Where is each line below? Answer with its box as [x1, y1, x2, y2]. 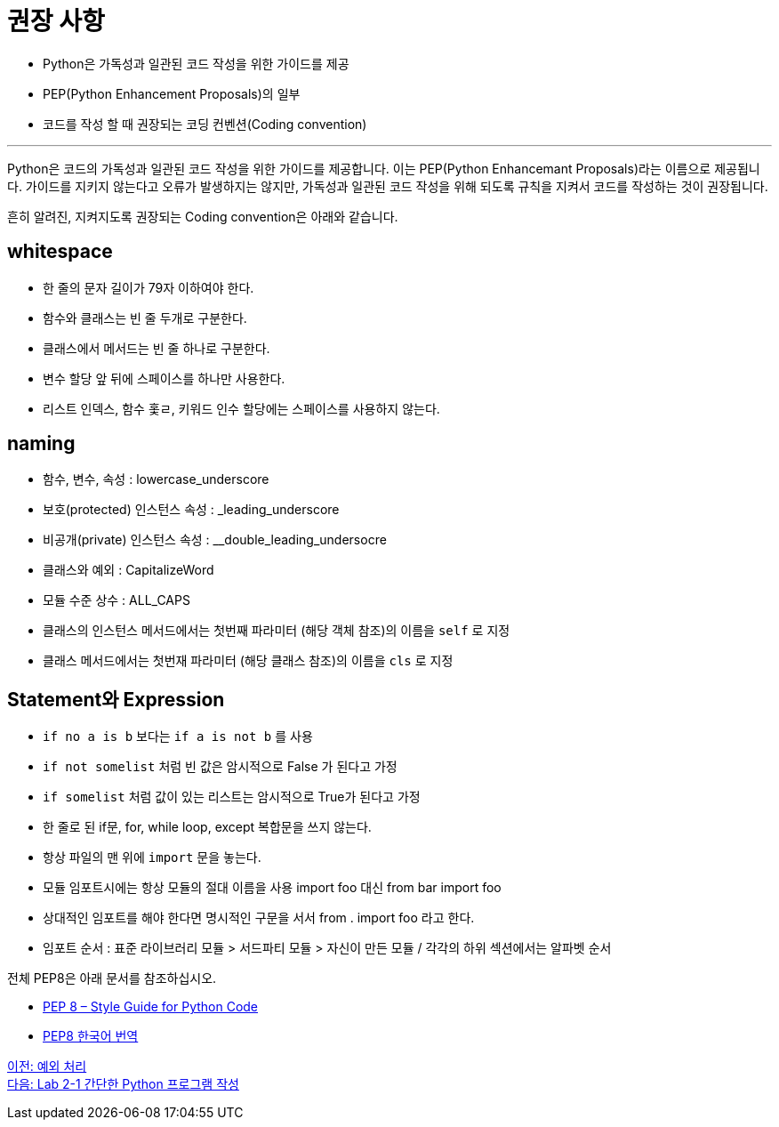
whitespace [7, 240, 113, 263]
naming [7, 432, 76, 455]
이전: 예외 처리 [7, 1059, 87, 1075]
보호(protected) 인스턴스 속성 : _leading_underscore [43, 502, 340, 518]
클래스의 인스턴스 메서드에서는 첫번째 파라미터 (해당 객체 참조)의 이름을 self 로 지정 [43, 623, 510, 639]
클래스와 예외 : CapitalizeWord [43, 562, 214, 578]
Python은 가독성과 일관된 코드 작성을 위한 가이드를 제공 [43, 55, 349, 71]
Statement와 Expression [7, 688, 225, 711]
